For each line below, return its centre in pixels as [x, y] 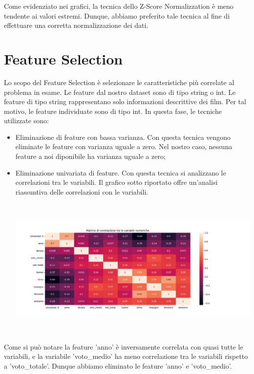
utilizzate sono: [26, 121]
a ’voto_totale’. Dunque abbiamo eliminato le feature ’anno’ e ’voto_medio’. [118, 365]
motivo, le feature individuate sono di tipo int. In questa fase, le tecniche [113, 111]
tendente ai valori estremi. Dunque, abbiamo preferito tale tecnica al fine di [117, 15]
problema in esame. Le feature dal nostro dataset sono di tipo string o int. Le [120, 92]
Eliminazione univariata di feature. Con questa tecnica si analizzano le [121, 172]
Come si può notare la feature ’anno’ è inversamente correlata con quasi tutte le [124, 346]
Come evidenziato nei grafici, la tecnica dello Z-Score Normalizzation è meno [119, 6]
